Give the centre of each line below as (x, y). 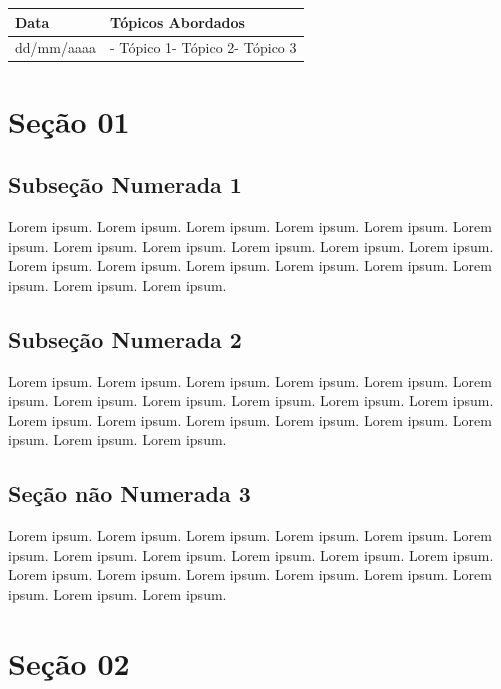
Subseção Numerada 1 (125, 184)
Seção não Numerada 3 (129, 493)
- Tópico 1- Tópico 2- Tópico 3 (203, 47)
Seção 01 (69, 120)
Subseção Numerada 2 (125, 338)
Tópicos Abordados (177, 21)
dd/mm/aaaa (55, 47)
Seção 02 (69, 662)
